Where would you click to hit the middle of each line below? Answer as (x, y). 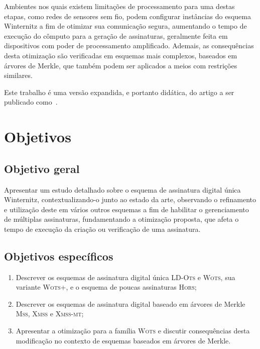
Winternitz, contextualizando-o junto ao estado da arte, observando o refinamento (130, 199)
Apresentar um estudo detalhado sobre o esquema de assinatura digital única (122, 189)
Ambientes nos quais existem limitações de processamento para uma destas (119, 6)
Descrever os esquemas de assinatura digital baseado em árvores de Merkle (131, 303)
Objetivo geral (42, 168)
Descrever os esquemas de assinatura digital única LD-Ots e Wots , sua (125, 277)
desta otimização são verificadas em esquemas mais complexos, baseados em (121, 55)
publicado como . (31, 102)
